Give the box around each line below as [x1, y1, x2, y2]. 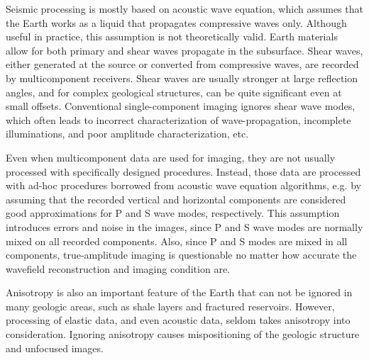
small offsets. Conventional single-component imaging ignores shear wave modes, [6, 99, 356, 113]
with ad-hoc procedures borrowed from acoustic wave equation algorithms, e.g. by [6, 178, 361, 193]
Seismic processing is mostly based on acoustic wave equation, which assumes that [6, 1, 363, 16]
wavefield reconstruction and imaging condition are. [6, 261, 230, 276]
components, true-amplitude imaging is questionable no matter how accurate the [6, 247, 357, 262]
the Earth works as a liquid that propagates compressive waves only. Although [6, 15, 347, 30]
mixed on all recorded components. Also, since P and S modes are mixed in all [6, 233, 348, 248]
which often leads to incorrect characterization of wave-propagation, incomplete [6, 112, 351, 127]
